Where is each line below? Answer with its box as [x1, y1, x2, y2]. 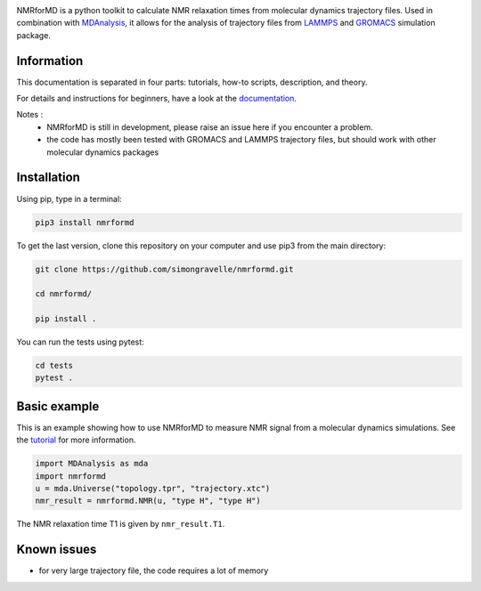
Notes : [16, 109, 44, 120]
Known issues [16, 542, 97, 557]
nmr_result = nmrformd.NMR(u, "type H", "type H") [35, 496, 262, 506]
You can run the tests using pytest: [16, 336, 144, 347]
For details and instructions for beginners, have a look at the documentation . [16, 93, 298, 104]
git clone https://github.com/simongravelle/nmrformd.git [35, 263, 294, 274]
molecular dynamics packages [46, 147, 159, 158]
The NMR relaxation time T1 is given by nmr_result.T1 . [16, 519, 225, 530]
